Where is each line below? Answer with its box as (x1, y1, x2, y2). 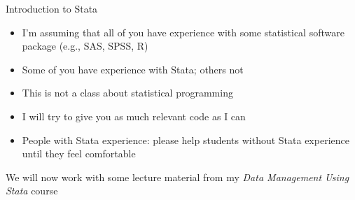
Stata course (6, 183, 58, 198)
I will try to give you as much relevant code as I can (22, 108, 246, 123)
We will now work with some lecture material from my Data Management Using (6, 169, 349, 184)
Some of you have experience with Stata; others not (22, 62, 244, 76)
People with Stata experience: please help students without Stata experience (22, 132, 349, 147)
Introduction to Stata (6, 1, 98, 15)
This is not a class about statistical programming (22, 85, 233, 100)
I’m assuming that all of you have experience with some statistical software (22, 24, 344, 39)
